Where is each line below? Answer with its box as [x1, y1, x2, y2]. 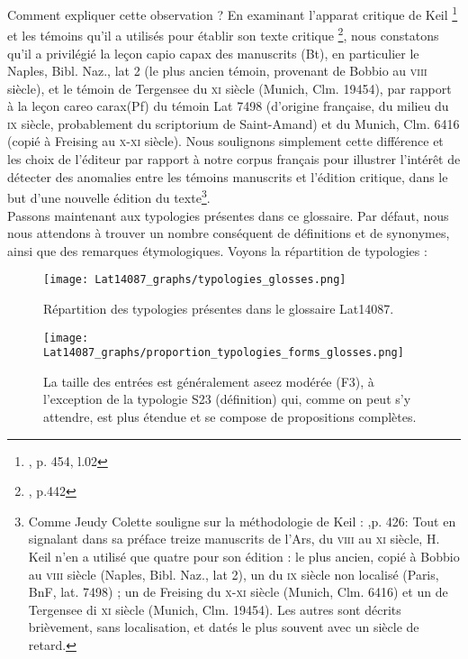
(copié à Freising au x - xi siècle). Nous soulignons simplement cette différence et [7, 132, 444, 151]
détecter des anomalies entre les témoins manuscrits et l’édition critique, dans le [7, 167, 448, 186]
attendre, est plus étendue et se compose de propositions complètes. [43, 407, 417, 426]
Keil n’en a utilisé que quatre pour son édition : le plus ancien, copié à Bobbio [28, 547, 460, 565]
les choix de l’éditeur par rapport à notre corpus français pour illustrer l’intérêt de [7, 150, 461, 169]
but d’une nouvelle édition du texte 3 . [7, 186, 211, 206]
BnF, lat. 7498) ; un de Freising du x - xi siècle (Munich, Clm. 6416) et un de [28, 582, 448, 601]
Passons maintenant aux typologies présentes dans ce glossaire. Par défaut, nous [7, 206, 449, 224]
